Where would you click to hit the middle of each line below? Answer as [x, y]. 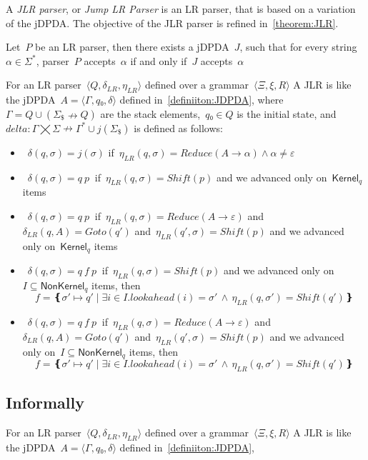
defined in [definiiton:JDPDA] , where [202, 100]
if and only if [159, 60]
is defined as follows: [178, 127]
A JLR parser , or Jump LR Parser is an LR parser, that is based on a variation [181, 9]
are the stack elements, [150, 113]
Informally [45, 402]
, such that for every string [298, 47]
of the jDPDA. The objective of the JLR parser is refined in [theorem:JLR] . [172, 22]
